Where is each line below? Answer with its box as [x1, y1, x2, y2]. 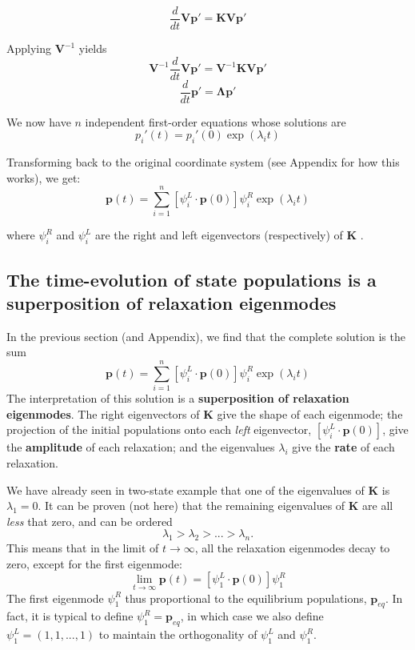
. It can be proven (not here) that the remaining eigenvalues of [38, 497, 345, 514]
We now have [6, 113, 71, 130]
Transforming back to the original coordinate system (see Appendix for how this [6, 154, 400, 171]
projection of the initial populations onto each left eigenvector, [6, 421, 312, 438]
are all [362, 497, 393, 514]
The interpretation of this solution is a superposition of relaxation [6, 390, 349, 407]
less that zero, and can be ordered [6, 512, 173, 529]
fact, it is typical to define [6, 608, 134, 624]
